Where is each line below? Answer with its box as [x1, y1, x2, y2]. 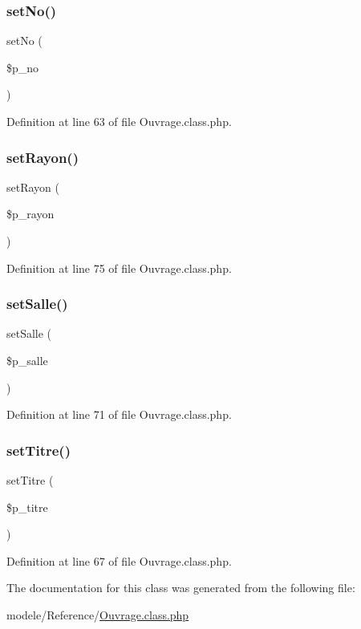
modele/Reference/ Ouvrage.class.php [6, 606, 189, 623]
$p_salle [6, 352, 48, 368]
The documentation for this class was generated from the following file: [6, 579, 355, 596]
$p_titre [6, 498, 48, 515]
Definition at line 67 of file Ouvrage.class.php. [6, 552, 232, 569]
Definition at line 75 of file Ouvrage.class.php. [6, 259, 232, 276]
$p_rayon [6, 205, 55, 222]
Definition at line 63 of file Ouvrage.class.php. [6, 113, 232, 129]
